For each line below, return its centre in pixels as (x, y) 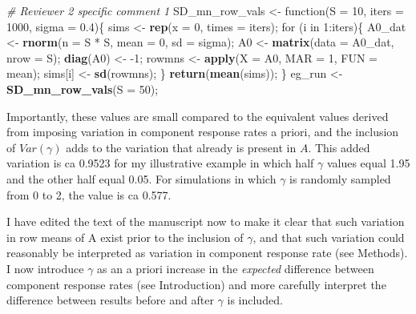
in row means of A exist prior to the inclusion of (125, 237)
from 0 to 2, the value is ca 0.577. (89, 194)
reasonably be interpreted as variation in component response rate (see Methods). (207, 253)
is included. (255, 300)
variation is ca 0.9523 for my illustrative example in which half (160, 163)
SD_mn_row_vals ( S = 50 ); (83, 89)
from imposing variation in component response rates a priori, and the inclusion (203, 132)
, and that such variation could (329, 237)
